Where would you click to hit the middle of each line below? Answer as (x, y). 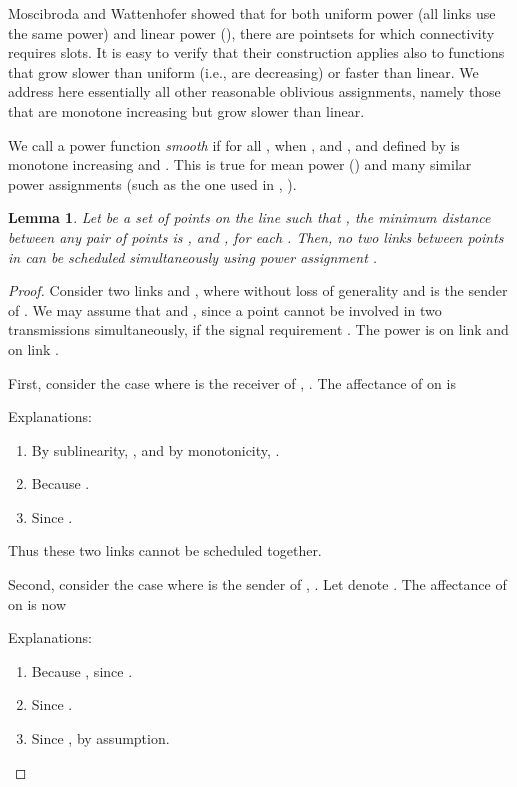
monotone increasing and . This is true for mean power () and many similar (240, 164)
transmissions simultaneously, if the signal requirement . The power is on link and (258, 329)
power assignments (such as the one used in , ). (152, 183)
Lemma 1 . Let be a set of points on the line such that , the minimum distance (249, 217)
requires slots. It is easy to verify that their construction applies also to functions (256, 52)
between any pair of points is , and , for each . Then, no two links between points (256, 236)
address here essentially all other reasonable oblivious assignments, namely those (254, 91)
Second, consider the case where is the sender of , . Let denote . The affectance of (257, 584)
